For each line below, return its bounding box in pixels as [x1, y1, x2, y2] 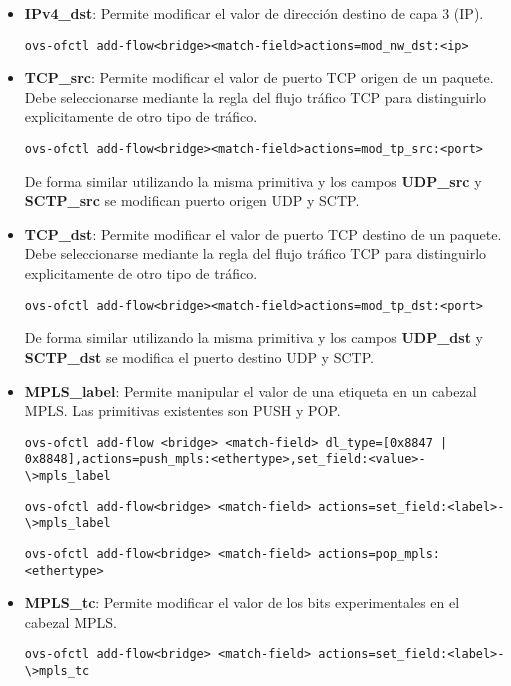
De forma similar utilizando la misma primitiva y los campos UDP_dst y [24, 327, 483, 348]
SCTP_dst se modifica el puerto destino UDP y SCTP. [24, 346, 374, 367]
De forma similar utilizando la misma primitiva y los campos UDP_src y [24, 170, 482, 191]
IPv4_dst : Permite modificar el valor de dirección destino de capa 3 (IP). [24, 3, 484, 23]
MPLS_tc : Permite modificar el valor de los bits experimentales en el [24, 592, 460, 613]
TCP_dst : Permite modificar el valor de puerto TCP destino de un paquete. [24, 223, 502, 244]
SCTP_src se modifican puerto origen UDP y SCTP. [24, 190, 360, 211]
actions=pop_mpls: [318, 546, 441, 561]
